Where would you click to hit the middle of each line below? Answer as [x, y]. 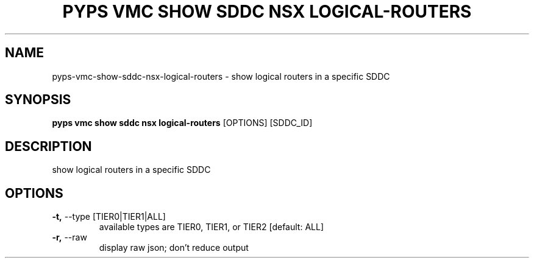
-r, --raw [69, 237]
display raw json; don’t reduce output [174, 248]
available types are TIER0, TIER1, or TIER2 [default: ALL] [211, 227]
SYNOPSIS [38, 100]
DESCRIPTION [48, 146]
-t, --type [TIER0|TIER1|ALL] [109, 217]
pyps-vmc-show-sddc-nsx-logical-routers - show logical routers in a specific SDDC [221, 76]
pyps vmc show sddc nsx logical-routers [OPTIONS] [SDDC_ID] [182, 123]
